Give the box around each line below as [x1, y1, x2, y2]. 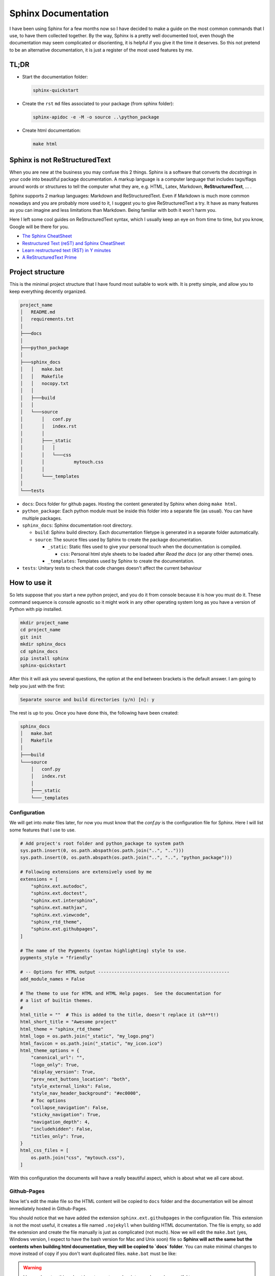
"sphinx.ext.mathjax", [31, 905, 88, 911]
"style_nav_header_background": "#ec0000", [31, 1090, 141, 1096]
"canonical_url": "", [31, 1054, 85, 1061]
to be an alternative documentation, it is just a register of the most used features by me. [9, 46, 194, 53]
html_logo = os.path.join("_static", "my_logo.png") [20, 1034, 155, 1039]
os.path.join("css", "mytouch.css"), [31, 1155, 125, 1161]
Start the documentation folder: [22, 73, 89, 80]
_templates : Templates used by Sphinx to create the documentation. [47, 558, 195, 564]
